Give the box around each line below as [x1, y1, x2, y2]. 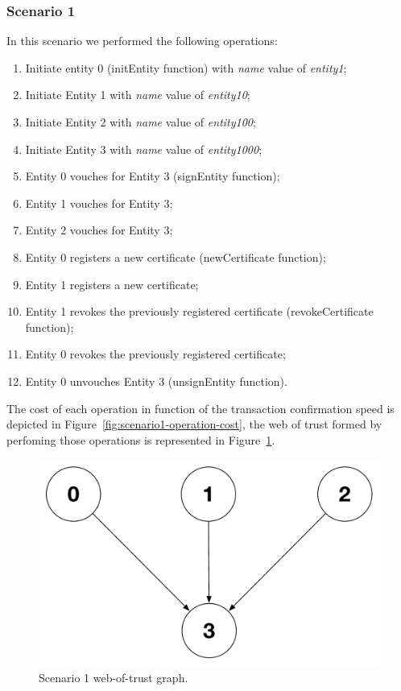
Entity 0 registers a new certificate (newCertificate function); [25, 248, 326, 265]
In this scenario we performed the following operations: [6, 32, 278, 49]
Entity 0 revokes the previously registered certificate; [25, 345, 286, 362]
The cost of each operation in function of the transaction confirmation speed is [6, 399, 395, 416]
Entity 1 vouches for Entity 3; [25, 194, 173, 211]
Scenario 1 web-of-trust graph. [39, 668, 188, 685]
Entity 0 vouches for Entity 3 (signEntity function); [25, 168, 280, 184]
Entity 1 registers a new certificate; [25, 275, 199, 292]
